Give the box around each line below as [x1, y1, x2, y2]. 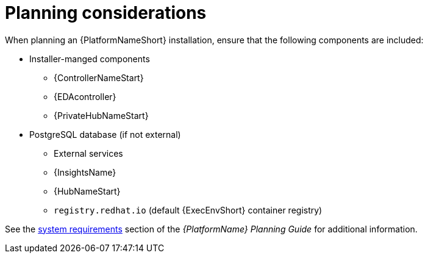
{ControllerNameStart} [54, 72, 144, 83]
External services [54, 148, 123, 159]
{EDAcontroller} [54, 91, 116, 102]
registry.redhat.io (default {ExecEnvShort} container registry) [54, 204, 323, 215]
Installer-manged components [29, 53, 150, 64]
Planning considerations [5, 2, 207, 23]
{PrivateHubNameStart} [54, 110, 149, 121]
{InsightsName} [54, 167, 116, 177]
